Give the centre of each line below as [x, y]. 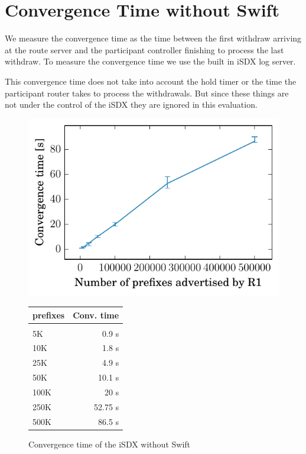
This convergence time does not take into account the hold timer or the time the [151, 81]
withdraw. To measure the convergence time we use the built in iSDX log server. [150, 61]
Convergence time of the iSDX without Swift [110, 444]
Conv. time [96, 315]
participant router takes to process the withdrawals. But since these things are [147, 93]
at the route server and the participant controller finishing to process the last [144, 49]
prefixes [49, 315]
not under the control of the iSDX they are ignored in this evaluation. [131, 104]
